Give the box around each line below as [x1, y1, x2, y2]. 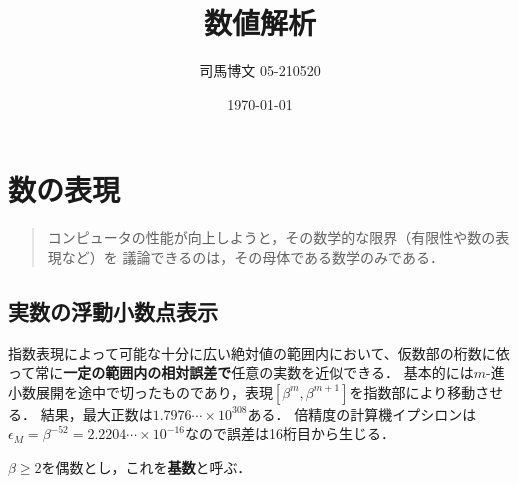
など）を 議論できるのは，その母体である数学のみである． [61, 246, 444, 267]
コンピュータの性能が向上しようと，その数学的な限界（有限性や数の [47, 227, 496, 248]
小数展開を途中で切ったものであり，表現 [8, 381, 273, 402]
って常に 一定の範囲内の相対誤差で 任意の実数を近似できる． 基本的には [8, 362, 474, 383]
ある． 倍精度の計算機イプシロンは [247, 403, 477, 424]
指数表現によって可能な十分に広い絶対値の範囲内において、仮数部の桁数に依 [8, 342, 510, 363]
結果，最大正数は [40, 403, 153, 424]
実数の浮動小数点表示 [8, 295, 218, 326]
